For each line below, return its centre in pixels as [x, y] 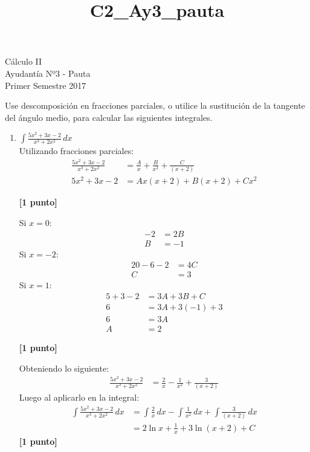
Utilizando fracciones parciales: [76, 151]
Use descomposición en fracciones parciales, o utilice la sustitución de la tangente [155, 105]
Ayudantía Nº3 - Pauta [48, 73]
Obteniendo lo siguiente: [64, 368]
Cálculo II [24, 61]
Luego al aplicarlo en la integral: [79, 397]
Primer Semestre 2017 [46, 85]
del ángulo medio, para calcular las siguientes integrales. [109, 117]
